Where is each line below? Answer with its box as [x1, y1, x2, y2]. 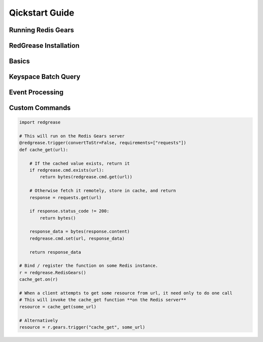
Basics [9, 57, 30, 65]
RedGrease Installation [9, 41, 80, 50]
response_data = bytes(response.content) [29, 229, 130, 234]
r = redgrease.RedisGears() [19, 270, 86, 275]
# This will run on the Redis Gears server [19, 133, 125, 139]
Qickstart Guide [9, 7, 75, 18]
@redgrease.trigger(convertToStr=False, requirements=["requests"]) [19, 140, 187, 146]
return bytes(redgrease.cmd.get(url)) [39, 174, 132, 180]
